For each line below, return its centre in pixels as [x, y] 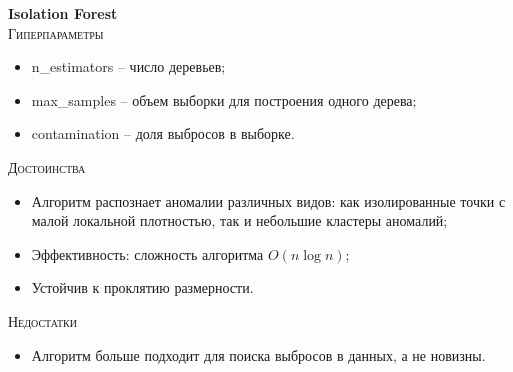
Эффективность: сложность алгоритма [147, 253]
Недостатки [43, 320]
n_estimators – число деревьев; [128, 66]
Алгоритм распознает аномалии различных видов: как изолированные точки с [268, 200]
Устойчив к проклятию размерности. [142, 287]
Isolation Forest [63, 13]
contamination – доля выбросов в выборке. [163, 133]
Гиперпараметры [56, 32]
